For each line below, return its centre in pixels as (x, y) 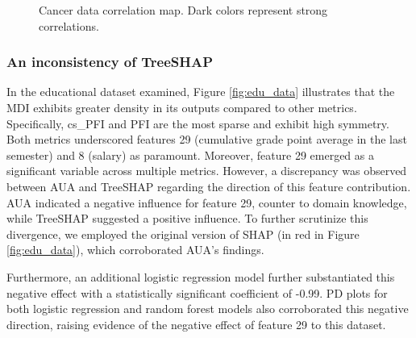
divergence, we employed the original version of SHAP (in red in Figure (183, 234)
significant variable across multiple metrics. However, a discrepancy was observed (207, 171)
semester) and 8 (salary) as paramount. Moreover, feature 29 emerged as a (190, 154)
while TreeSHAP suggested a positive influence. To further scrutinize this (187, 218)
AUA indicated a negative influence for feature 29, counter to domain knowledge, (207, 202)
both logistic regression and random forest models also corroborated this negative (208, 309)
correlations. (69, 25)
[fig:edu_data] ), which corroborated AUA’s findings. (135, 250)
